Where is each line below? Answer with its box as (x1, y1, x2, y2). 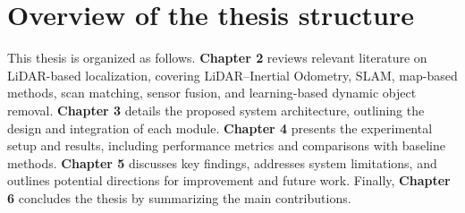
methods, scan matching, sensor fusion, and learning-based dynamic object (7, 83, 417, 102)
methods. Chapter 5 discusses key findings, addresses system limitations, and (7, 153, 437, 172)
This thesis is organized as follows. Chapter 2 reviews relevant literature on (7, 48, 427, 67)
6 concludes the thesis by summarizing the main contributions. (7, 188, 351, 207)
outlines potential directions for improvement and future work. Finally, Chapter (7, 171, 451, 190)
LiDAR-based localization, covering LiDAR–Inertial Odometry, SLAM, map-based (7, 65, 458, 84)
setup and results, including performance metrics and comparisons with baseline (7, 136, 445, 155)
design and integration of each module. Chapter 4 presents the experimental (7, 118, 433, 137)
